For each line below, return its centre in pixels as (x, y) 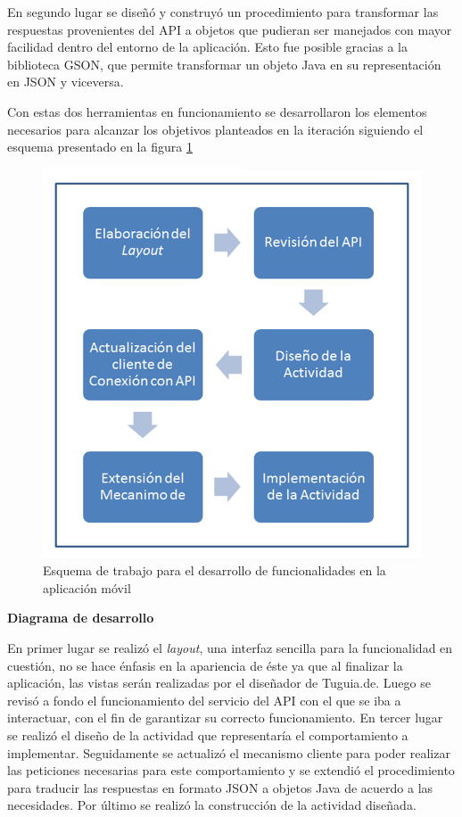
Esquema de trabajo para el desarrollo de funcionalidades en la (214, 570)
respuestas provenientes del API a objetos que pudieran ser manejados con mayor (230, 29)
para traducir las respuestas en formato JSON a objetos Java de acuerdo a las (220, 787)
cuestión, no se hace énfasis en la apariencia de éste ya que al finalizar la (205, 665)
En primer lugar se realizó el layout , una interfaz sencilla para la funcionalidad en (230, 648)
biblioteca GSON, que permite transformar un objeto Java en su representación (224, 64)
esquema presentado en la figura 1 (100, 147)
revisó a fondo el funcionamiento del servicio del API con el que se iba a (204, 700)
